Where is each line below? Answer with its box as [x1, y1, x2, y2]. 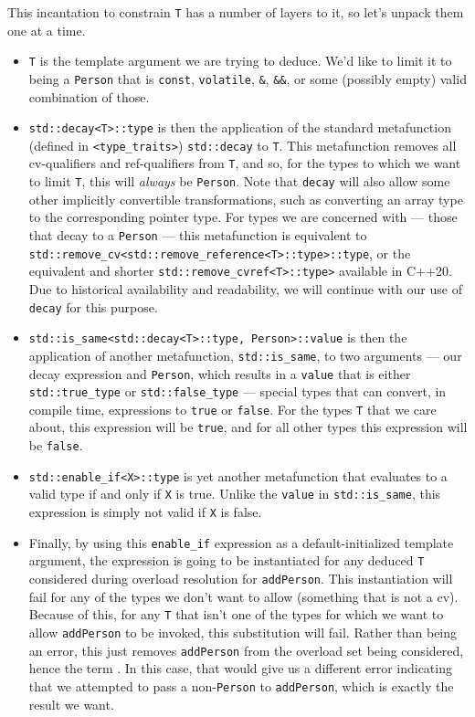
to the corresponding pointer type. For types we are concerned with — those [28, 207, 458, 227]
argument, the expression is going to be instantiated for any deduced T [28, 551, 425, 570]
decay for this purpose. [28, 297, 158, 316]
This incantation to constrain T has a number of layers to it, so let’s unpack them [7, 3, 464, 21]
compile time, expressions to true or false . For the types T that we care [28, 399, 437, 418]
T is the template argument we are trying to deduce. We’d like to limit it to [28, 51, 452, 70]
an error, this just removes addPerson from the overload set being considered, [28, 640, 464, 659]
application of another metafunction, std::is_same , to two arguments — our [28, 345, 462, 364]
